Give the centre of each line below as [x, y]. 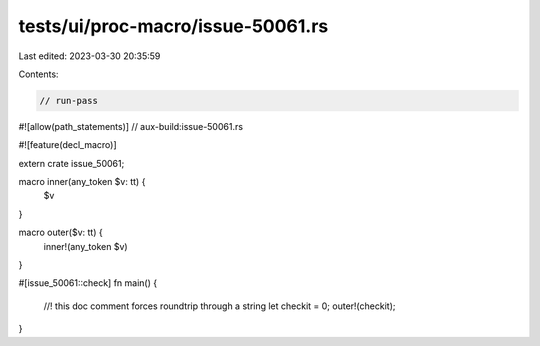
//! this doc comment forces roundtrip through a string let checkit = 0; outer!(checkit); [219, 306]
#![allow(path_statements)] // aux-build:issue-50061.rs [131, 126]
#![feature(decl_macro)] [67, 145]
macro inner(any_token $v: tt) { [82, 182]
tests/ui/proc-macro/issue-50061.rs [173, 26]
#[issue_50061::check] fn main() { [88, 283]
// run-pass [69, 100]
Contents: [38, 74]
